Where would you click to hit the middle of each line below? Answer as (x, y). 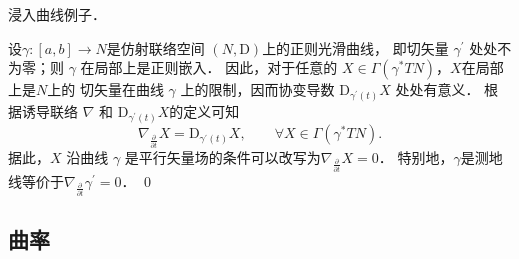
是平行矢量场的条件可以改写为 (222, 156)
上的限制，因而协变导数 (257, 89)
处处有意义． (437, 89)
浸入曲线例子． (57, 14)
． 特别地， (416, 156)
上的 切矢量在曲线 (105, 89)
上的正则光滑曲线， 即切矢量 (355, 47)
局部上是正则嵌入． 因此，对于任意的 (216, 67)
